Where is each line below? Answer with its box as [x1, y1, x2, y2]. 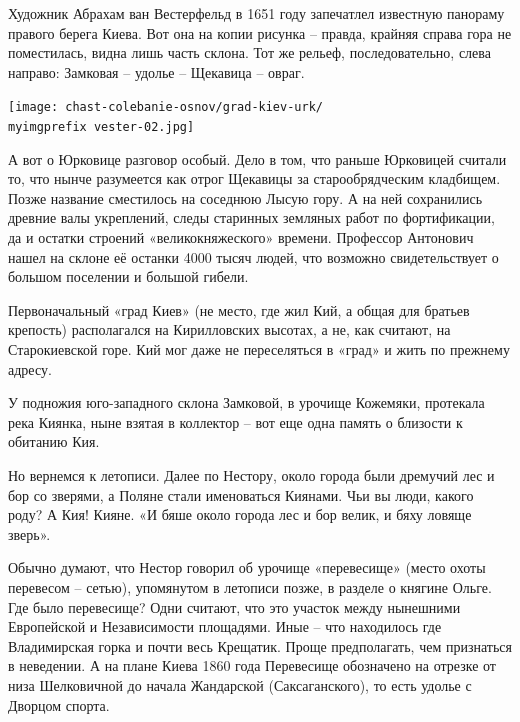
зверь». [8, 523, 51, 544]
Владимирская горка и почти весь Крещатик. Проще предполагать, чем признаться [8, 635, 512, 656]
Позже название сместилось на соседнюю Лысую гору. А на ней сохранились [8, 187, 483, 208]
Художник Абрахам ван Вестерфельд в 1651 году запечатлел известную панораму [8, 3, 505, 23]
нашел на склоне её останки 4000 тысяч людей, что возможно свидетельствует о [8, 246, 499, 267]
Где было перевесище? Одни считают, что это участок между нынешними [8, 596, 461, 617]
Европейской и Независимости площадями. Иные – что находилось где [8, 616, 442, 637]
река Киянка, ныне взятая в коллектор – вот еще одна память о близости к [8, 411, 463, 432]
